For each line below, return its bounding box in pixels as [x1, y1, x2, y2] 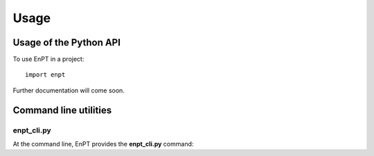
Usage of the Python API [12, 37, 121, 48]
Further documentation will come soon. [12, 86, 125, 95]
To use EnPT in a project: [12, 55, 84, 64]
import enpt [25, 71, 66, 79]
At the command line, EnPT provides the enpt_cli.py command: [12, 140, 194, 148]
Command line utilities [12, 104, 112, 116]
